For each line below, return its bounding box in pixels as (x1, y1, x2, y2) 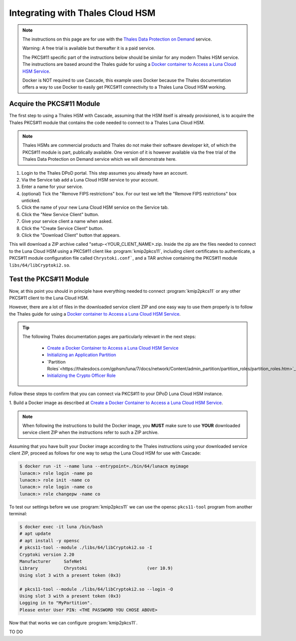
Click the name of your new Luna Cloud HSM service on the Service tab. (21, 204, 169, 210)
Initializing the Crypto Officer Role (47, 372, 116, 378)
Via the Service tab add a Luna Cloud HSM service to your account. (21, 177, 159, 183)
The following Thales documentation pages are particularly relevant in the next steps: (22, 334, 196, 340)
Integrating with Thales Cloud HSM (9, 7, 155, 18)
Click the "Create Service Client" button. (21, 225, 104, 231)
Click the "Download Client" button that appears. (21, 232, 121, 238)
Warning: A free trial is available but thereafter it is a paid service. (22, 45, 155, 51)
